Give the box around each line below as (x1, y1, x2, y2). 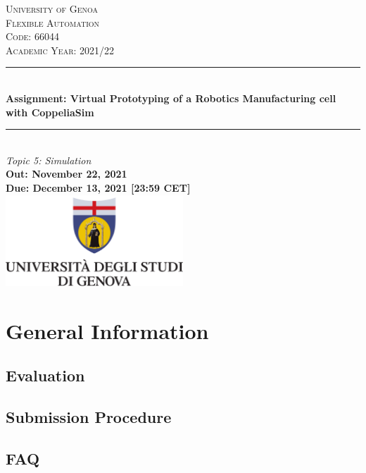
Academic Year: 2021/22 (6, 42, 115, 57)
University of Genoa (6, 1, 99, 16)
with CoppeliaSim (6, 104, 94, 119)
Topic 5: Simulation (6, 152, 91, 167)
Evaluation (6, 364, 85, 386)
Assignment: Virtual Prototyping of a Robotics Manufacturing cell (6, 90, 336, 105)
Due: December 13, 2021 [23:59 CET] (6, 180, 191, 195)
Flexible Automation (6, 15, 100, 30)
